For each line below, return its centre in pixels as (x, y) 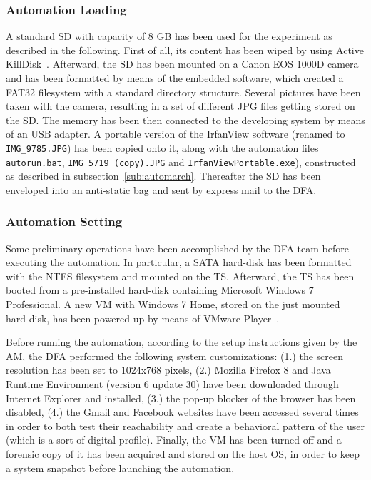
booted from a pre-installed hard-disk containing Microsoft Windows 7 (160, 290)
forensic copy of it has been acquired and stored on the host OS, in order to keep (183, 454)
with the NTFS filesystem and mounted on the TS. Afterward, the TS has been (180, 276)
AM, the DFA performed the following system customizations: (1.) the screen (174, 356)
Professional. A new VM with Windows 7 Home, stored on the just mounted (173, 304)
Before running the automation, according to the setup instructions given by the (182, 342)
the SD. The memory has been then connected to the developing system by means (185, 119)
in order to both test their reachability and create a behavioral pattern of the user (185, 425)
